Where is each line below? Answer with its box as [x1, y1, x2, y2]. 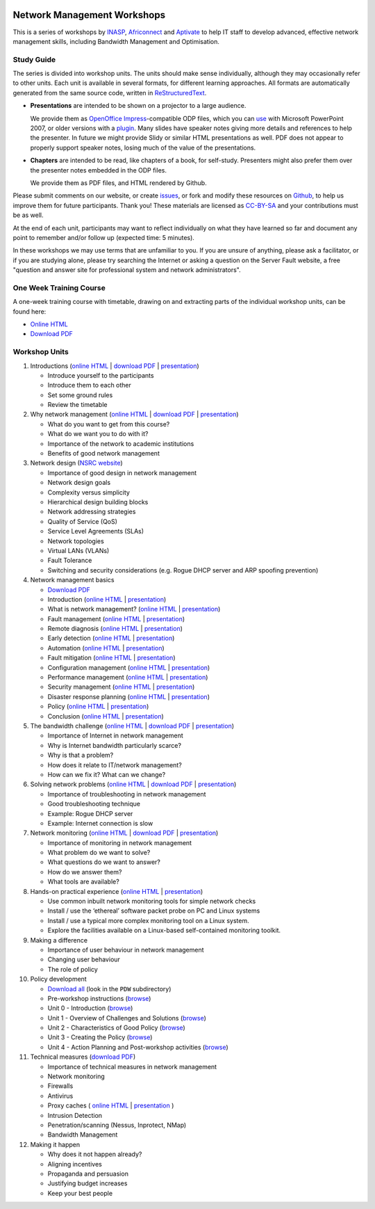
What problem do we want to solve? [47, 849, 151, 857]
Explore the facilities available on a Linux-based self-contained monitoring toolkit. [47, 926, 281, 935]
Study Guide [12, 54, 56, 64]
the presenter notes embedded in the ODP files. [30, 166, 167, 174]
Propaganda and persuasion [47, 1169, 128, 1178]
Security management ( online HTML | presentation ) [47, 682, 195, 691]
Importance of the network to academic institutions [47, 439, 194, 448]
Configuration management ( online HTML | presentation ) [47, 663, 210, 671]
